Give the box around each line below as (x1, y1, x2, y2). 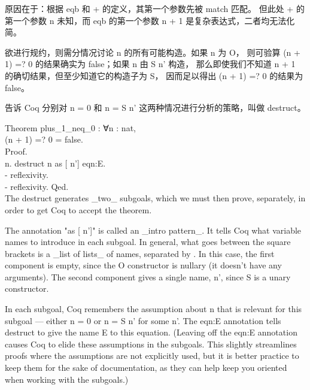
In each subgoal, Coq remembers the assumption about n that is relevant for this (5, 303, 302, 315)
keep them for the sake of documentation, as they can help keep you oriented (5, 361, 287, 374)
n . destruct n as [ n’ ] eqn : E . (5, 156, 106, 169)
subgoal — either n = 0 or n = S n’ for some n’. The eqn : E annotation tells (5, 314, 281, 326)
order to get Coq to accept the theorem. (5, 203, 152, 216)
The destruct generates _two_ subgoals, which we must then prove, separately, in (5, 192, 306, 204)
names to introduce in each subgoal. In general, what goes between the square (5, 235, 291, 248)
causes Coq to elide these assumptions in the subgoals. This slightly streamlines (5, 337, 297, 350)
